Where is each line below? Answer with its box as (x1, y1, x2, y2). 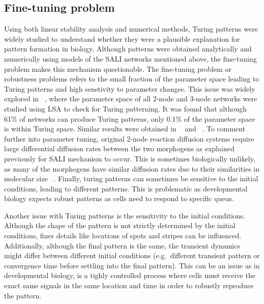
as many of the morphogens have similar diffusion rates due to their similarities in (4, 163, 259, 174)
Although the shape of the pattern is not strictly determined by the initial (4, 220, 236, 231)
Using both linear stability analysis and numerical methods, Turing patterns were (4, 23, 258, 34)
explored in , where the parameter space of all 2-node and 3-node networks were (4, 93, 257, 104)
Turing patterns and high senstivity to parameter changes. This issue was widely (4, 83, 255, 94)
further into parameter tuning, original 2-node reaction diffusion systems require (4, 133, 254, 144)
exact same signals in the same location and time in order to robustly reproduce (4, 280, 254, 291)
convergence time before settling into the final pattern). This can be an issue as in (4, 260, 260, 270)
